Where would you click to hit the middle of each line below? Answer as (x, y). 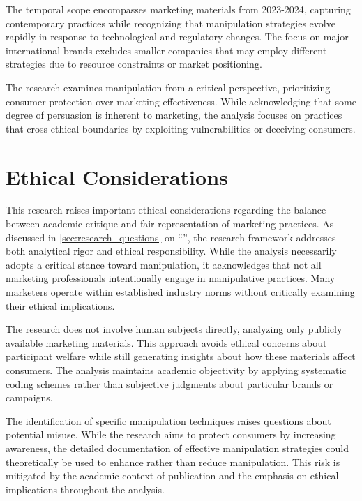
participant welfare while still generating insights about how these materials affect (181, 356)
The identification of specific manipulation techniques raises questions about (168, 420)
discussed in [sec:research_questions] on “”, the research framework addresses (171, 237)
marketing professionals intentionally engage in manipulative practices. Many (171, 278)
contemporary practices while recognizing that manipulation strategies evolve (171, 23)
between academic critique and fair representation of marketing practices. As (170, 224)
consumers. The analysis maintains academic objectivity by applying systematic (176, 370)
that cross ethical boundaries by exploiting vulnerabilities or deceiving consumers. (181, 128)
